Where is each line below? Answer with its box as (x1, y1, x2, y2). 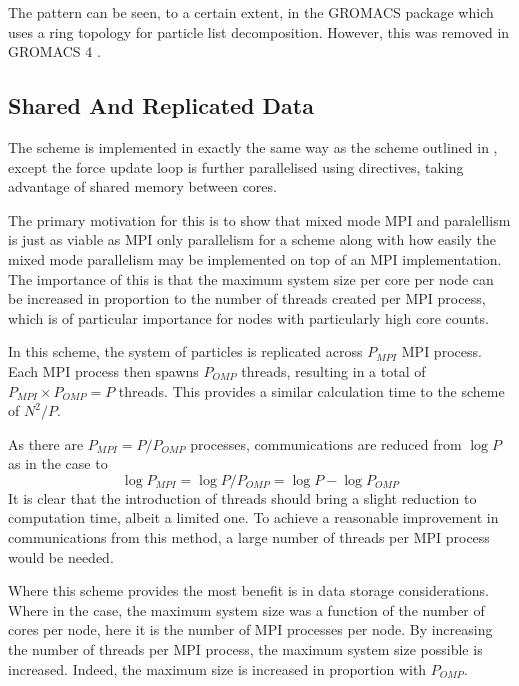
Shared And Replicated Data (8, 90, 314, 121)
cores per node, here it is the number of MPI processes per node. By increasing (8, 619, 493, 640)
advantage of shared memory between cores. (8, 176, 277, 197)
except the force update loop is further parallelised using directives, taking (8, 156, 464, 177)
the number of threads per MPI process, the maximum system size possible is (8, 639, 483, 660)
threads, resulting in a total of (241, 360, 426, 381)
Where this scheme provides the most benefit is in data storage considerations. (8, 580, 490, 601)
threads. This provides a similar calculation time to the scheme (118, 380, 505, 401)
